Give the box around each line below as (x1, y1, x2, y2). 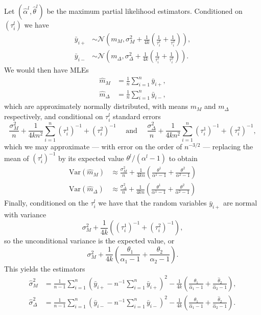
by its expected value (58, 152, 124, 163)
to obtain (169, 152, 198, 163)
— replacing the (203, 141, 253, 152)
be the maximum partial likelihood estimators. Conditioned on (46, 6, 243, 16)
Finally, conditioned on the (4, 197, 88, 208)
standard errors (113, 110, 161, 121)
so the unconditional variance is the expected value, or (4, 235, 175, 246)
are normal (223, 197, 257, 208)
